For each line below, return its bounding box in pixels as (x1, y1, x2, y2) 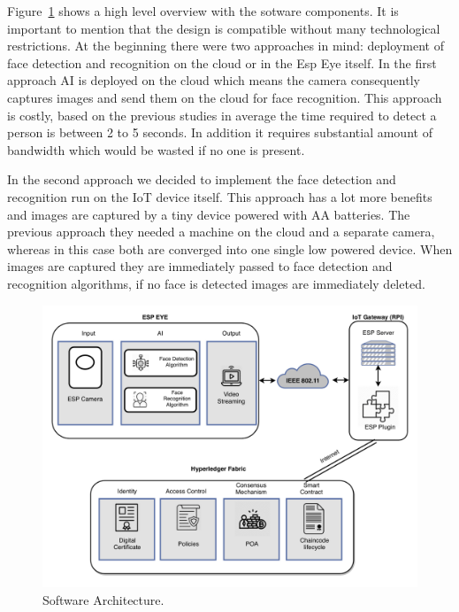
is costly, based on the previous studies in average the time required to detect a (7, 105, 437, 124)
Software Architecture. (42, 590, 164, 608)
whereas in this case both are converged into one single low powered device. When (7, 239, 453, 258)
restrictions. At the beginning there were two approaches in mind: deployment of (7, 36, 444, 55)
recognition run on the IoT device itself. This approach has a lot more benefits (7, 187, 432, 205)
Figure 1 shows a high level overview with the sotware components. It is (7, 2, 399, 19)
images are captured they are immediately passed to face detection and (7, 257, 393, 275)
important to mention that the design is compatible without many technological (7, 19, 440, 37)
